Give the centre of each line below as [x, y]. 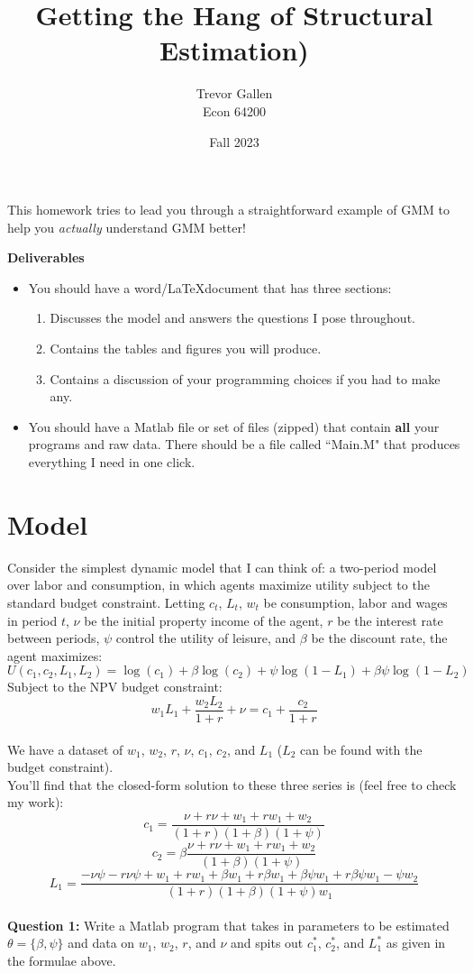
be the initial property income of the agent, [204, 620]
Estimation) [234, 50]
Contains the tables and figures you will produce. [186, 349]
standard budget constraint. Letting [106, 602]
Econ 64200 [234, 110]
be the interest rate [390, 620]
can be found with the [361, 749]
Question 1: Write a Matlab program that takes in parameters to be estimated [228, 925]
